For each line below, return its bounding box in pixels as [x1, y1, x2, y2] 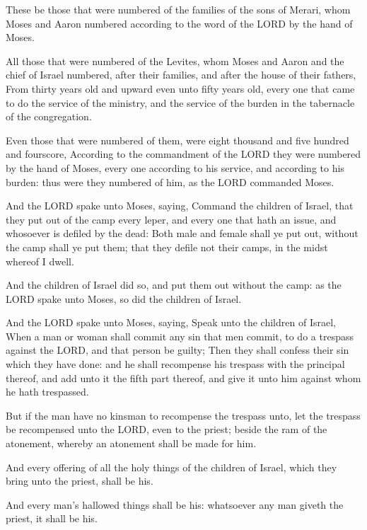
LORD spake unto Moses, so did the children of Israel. [6, 291, 242, 306]
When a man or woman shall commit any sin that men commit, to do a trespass [6, 328, 354, 343]
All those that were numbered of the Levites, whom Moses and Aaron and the [6, 53, 344, 68]
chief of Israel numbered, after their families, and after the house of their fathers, [6, 67, 356, 82]
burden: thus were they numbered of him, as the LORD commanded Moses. [6, 174, 334, 189]
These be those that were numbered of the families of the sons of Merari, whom [6, 2, 351, 16]
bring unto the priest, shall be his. [6, 473, 153, 488]
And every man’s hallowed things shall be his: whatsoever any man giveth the [6, 497, 344, 512]
